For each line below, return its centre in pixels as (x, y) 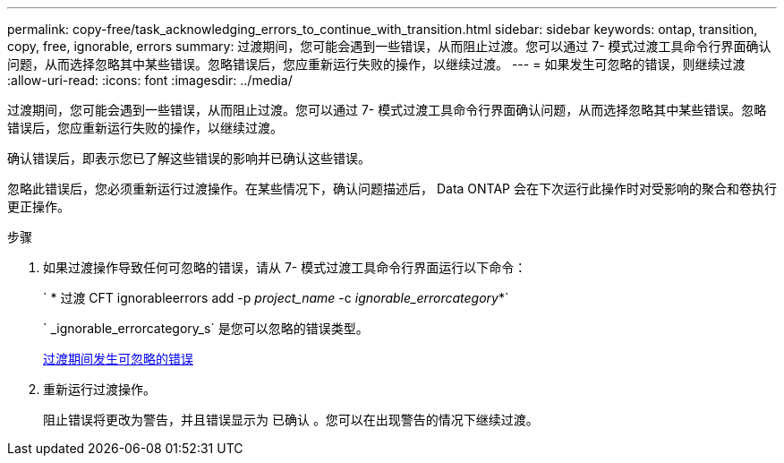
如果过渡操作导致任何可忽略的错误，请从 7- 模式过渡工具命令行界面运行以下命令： (285, 267)
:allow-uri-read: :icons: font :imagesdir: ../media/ (150, 80)
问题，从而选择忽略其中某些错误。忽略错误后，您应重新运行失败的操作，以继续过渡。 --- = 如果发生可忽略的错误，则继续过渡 (376, 64)
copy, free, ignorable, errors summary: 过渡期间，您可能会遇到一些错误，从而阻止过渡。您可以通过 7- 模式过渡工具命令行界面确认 (389, 46)
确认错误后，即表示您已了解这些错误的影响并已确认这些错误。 (189, 158)
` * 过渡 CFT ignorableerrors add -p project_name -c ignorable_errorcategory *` (276, 298)
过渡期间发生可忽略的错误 (118, 359)
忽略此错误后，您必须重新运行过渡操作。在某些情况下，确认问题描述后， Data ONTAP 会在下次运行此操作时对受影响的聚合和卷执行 (392, 189)
